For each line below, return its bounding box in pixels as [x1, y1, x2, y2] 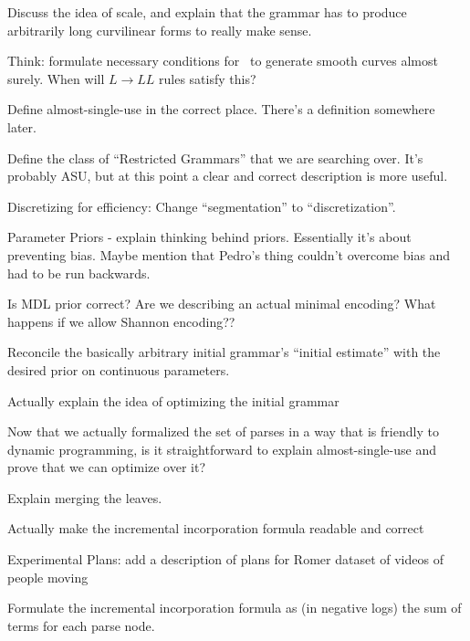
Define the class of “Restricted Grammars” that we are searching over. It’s [7, 148, 423, 167]
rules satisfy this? [159, 68, 256, 88]
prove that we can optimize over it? [7, 457, 206, 477]
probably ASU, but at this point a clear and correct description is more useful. [7, 166, 448, 185]
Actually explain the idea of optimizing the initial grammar [7, 391, 339, 410]
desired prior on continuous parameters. [7, 360, 230, 379]
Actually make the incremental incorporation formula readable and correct [7, 519, 424, 538]
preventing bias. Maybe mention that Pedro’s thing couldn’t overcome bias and [7, 245, 451, 264]
